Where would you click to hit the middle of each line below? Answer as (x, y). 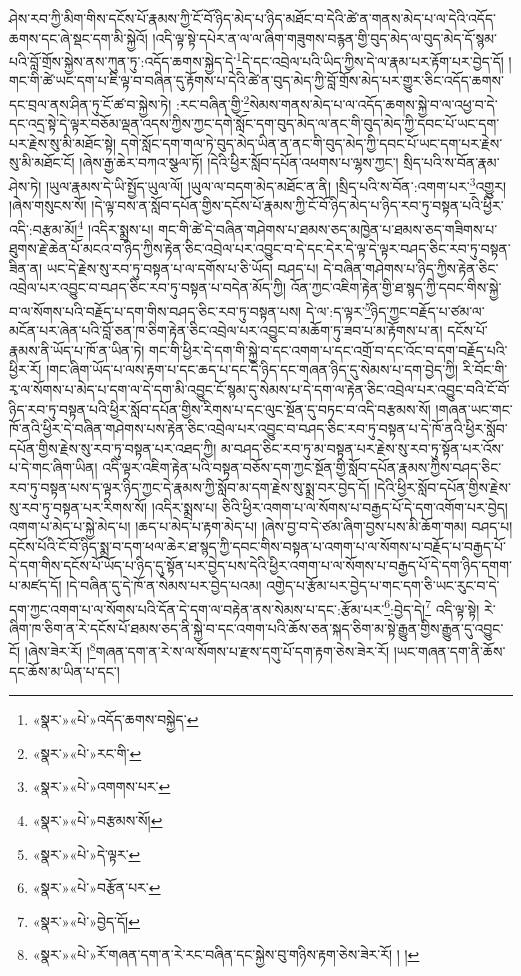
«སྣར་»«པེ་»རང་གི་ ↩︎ (87, 752)
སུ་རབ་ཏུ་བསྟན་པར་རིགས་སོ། (78, 506)
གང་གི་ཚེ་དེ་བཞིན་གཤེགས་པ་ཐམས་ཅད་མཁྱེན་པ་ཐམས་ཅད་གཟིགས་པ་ (328, 228)
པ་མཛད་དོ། (35, 584)
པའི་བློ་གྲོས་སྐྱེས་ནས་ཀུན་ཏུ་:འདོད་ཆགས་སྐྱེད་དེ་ (123, 60)
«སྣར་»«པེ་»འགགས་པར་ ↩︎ (101, 786)
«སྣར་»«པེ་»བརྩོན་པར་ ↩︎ (96, 887)
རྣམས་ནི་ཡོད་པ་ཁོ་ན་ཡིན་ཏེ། (77, 349)
